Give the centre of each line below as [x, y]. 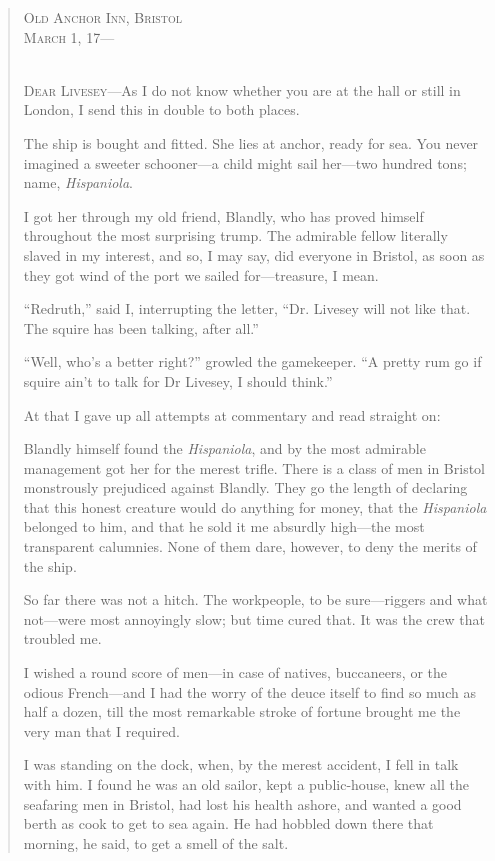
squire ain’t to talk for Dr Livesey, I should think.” [178, 380]
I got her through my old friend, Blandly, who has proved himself [223, 215]
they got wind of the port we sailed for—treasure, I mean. [201, 274]
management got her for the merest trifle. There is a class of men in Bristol [254, 467]
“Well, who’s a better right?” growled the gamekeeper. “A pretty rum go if [252, 361]
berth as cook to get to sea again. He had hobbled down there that [228, 823]
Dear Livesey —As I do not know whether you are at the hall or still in [242, 89]
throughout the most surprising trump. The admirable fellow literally [235, 235]
